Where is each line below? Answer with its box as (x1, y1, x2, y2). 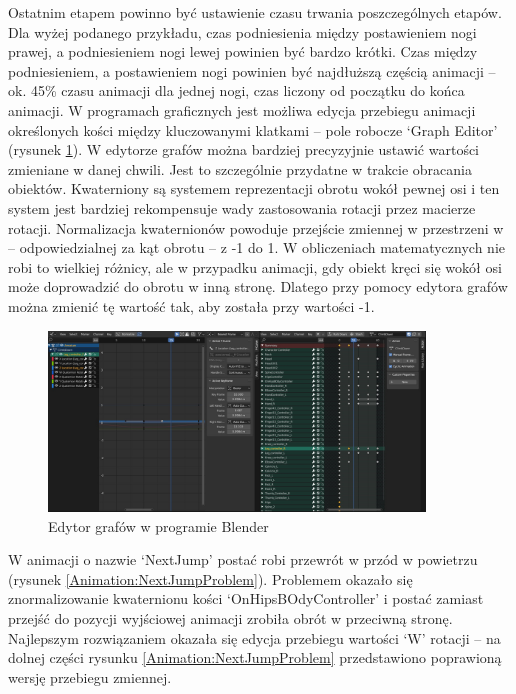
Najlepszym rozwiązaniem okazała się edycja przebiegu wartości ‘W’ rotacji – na (8, 627, 501, 648)
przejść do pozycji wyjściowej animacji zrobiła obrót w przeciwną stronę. (8, 608, 453, 629)
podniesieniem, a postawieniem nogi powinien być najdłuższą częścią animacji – (8, 60, 496, 81)
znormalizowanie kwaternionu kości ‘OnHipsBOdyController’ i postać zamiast (8, 588, 484, 609)
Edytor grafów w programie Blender (48, 515, 269, 536)
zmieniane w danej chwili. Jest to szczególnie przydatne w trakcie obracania (8, 158, 472, 179)
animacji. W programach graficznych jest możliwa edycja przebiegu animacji (8, 99, 476, 120)
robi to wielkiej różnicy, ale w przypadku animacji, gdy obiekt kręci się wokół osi (8, 256, 502, 277)
